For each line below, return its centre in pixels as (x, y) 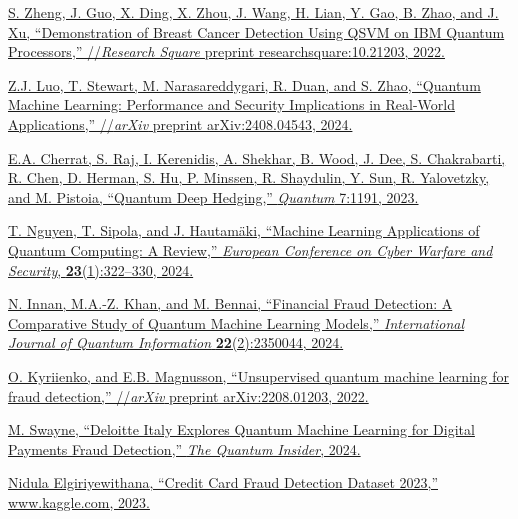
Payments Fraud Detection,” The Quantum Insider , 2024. (184, 448)
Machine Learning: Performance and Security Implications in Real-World (231, 104)
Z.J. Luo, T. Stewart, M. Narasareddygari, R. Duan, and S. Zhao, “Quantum (244, 84)
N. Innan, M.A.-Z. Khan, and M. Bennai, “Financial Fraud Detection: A (230, 303)
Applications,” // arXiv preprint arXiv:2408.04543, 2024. (180, 123)
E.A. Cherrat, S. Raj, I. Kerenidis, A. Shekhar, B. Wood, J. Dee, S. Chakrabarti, (257, 157)
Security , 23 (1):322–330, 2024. (101, 269)
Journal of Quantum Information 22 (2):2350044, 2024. (176, 342)
